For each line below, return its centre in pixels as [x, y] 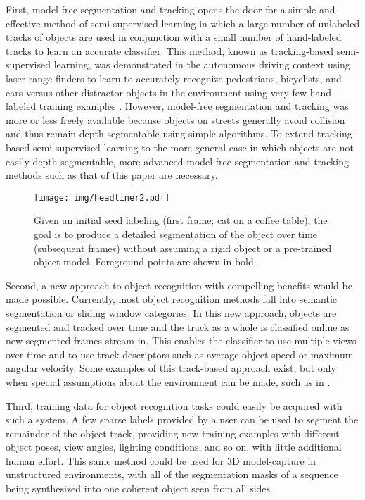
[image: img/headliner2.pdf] [102, 198]
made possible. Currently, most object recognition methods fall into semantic [172, 299]
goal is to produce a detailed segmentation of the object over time [176, 233]
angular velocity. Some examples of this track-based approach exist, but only [171, 368]
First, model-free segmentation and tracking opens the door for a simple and [171, 9]
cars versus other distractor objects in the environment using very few [156, 92]
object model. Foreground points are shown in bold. [145, 262]
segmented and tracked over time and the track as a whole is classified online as [178, 326]
